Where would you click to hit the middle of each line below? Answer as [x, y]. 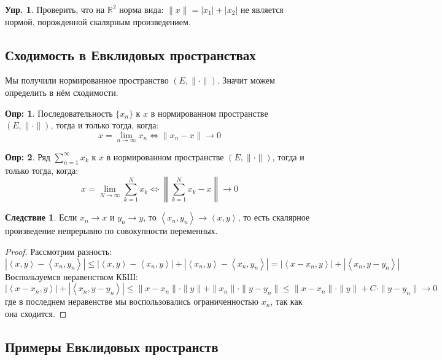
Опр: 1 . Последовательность [59, 113]
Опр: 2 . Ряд [28, 156]
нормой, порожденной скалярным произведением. [98, 21]
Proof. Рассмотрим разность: [59, 251]
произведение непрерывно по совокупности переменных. [111, 231]
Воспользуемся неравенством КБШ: [72, 276]
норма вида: [142, 9]
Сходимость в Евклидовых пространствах [130, 54]
